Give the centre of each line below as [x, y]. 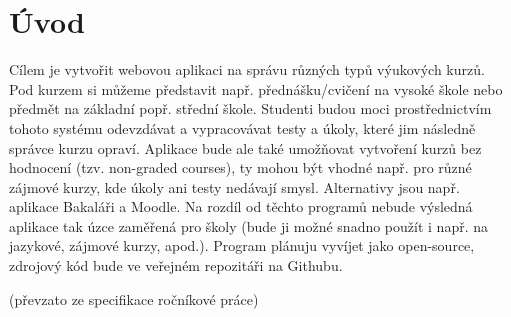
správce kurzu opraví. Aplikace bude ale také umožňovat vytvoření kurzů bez [245, 147]
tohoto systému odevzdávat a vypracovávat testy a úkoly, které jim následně [242, 127]
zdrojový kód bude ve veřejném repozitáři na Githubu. [176, 265]
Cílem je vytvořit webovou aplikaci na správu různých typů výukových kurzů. [247, 69]
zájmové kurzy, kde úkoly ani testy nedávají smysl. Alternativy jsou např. [234, 186]
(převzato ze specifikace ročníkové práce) [134, 298]
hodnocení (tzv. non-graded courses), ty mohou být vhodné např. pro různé [240, 167]
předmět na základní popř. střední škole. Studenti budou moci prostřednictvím [250, 108]
